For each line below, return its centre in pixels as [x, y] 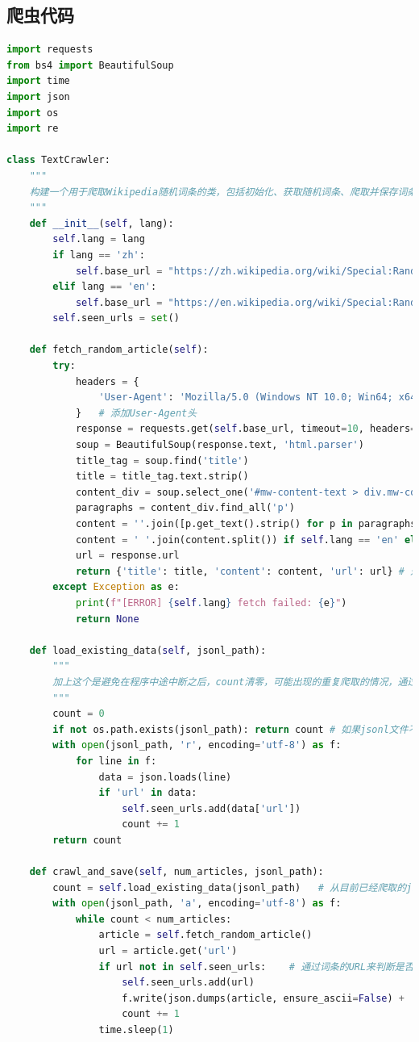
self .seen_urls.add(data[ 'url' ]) [212, 808]
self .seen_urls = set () [116, 318]
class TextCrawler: [58, 160]
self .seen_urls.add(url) [188, 983]
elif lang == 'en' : [105, 287]
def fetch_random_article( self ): [119, 350]
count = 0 [79, 714]
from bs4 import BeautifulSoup [90, 65]
